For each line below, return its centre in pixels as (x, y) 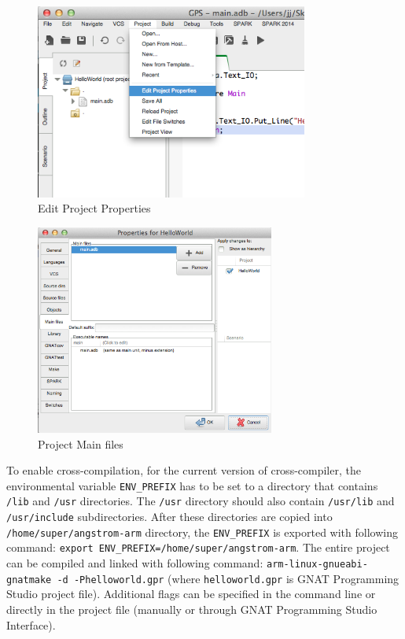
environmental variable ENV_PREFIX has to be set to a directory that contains (192, 485)
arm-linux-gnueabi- (317, 565)
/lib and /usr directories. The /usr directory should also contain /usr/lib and (201, 501)
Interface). (31, 624)
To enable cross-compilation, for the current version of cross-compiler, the (184, 470)
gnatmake (29, 580)
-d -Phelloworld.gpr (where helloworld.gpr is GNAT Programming (228, 578)
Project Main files (81, 443)
